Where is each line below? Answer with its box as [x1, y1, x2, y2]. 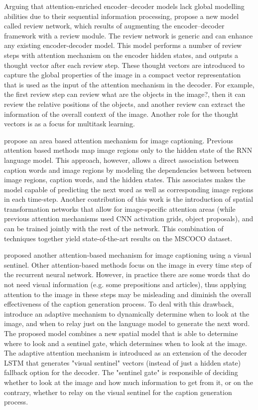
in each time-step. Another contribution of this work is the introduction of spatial [4, 194, 254, 204]
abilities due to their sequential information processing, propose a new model [4, 10, 239, 21]
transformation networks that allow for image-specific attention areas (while [4, 203, 236, 214]
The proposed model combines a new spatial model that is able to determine [4, 328, 238, 338]
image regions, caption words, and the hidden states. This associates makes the [4, 174, 246, 185]
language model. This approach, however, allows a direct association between [4, 154, 239, 165]
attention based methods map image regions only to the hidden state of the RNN [4, 145, 253, 155]
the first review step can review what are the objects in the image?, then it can [4, 89, 246, 99]
